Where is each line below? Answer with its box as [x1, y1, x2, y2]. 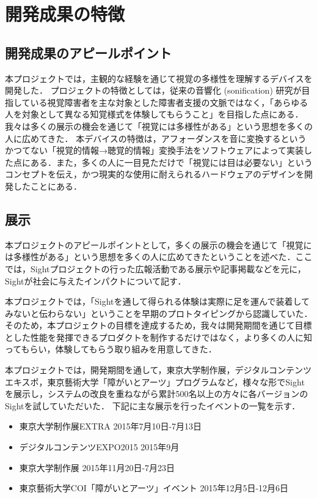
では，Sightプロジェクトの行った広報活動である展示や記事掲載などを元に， [5, 262, 306, 275]
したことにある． [13, 179, 82, 192]
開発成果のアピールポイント [5, 43, 172, 62]
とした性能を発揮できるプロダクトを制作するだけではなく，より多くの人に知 [5, 330, 313, 343]
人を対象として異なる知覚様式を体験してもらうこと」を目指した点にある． [5, 108, 304, 121]
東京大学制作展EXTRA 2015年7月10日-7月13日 [19, 420, 202, 433]
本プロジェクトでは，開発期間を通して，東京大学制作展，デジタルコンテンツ [5, 363, 312, 376]
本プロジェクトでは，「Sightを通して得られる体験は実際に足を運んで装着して [5, 295, 310, 308]
